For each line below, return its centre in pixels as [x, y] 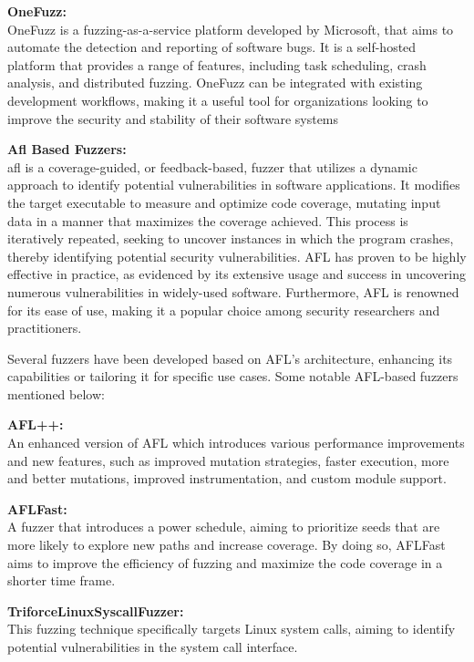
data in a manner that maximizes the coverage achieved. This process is [208, 220]
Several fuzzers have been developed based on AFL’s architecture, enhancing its [230, 358]
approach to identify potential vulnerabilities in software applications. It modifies [234, 185]
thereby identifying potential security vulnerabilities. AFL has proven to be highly [237, 256]
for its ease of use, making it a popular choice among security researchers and [224, 310]
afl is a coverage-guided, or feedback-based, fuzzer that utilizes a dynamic [212, 166]
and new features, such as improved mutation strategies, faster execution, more [228, 460]
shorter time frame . [62, 580]
